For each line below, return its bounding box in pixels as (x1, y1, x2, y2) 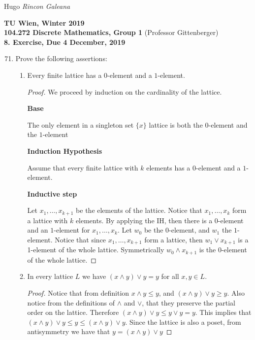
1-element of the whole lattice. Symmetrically (27, 244, 164, 255)
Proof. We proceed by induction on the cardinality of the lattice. (27, 86, 222, 97)
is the (199, 244, 216, 255)
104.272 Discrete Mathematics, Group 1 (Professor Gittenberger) (4, 27, 219, 37)
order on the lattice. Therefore (27, 307, 119, 317)
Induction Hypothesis (27, 145, 102, 156)
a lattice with (27, 215, 68, 225)
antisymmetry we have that (27, 326, 110, 337)
